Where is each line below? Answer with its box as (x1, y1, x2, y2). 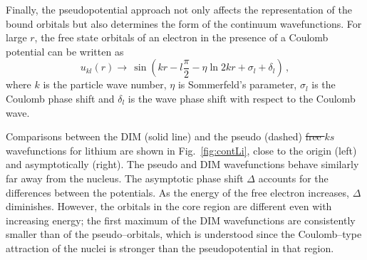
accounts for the (258, 170, 329, 185)
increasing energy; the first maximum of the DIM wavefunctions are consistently (6, 212, 356, 227)
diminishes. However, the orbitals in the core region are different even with (6, 199, 332, 214)
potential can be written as (6, 43, 124, 58)
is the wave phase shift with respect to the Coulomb (128, 90, 356, 105)
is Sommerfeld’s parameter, (177, 77, 297, 92)
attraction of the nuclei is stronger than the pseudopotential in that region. (6, 240, 334, 255)
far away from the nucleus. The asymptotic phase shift (6, 170, 244, 185)
